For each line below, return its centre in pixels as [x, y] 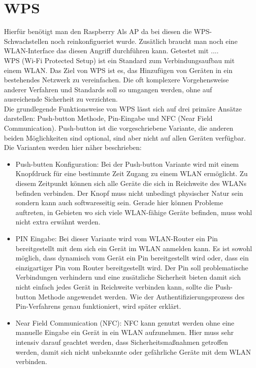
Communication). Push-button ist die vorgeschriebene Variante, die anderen [119, 128]
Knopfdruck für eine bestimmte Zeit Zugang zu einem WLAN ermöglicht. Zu [132, 173]
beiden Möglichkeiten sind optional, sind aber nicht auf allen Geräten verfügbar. [125, 137]
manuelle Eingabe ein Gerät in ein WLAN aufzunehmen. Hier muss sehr [125, 332]
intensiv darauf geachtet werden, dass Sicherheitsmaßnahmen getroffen [122, 342]
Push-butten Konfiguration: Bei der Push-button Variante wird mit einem [127, 164]
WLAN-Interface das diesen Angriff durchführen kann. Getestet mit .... [111, 51]
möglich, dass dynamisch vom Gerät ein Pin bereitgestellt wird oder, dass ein [132, 258]
